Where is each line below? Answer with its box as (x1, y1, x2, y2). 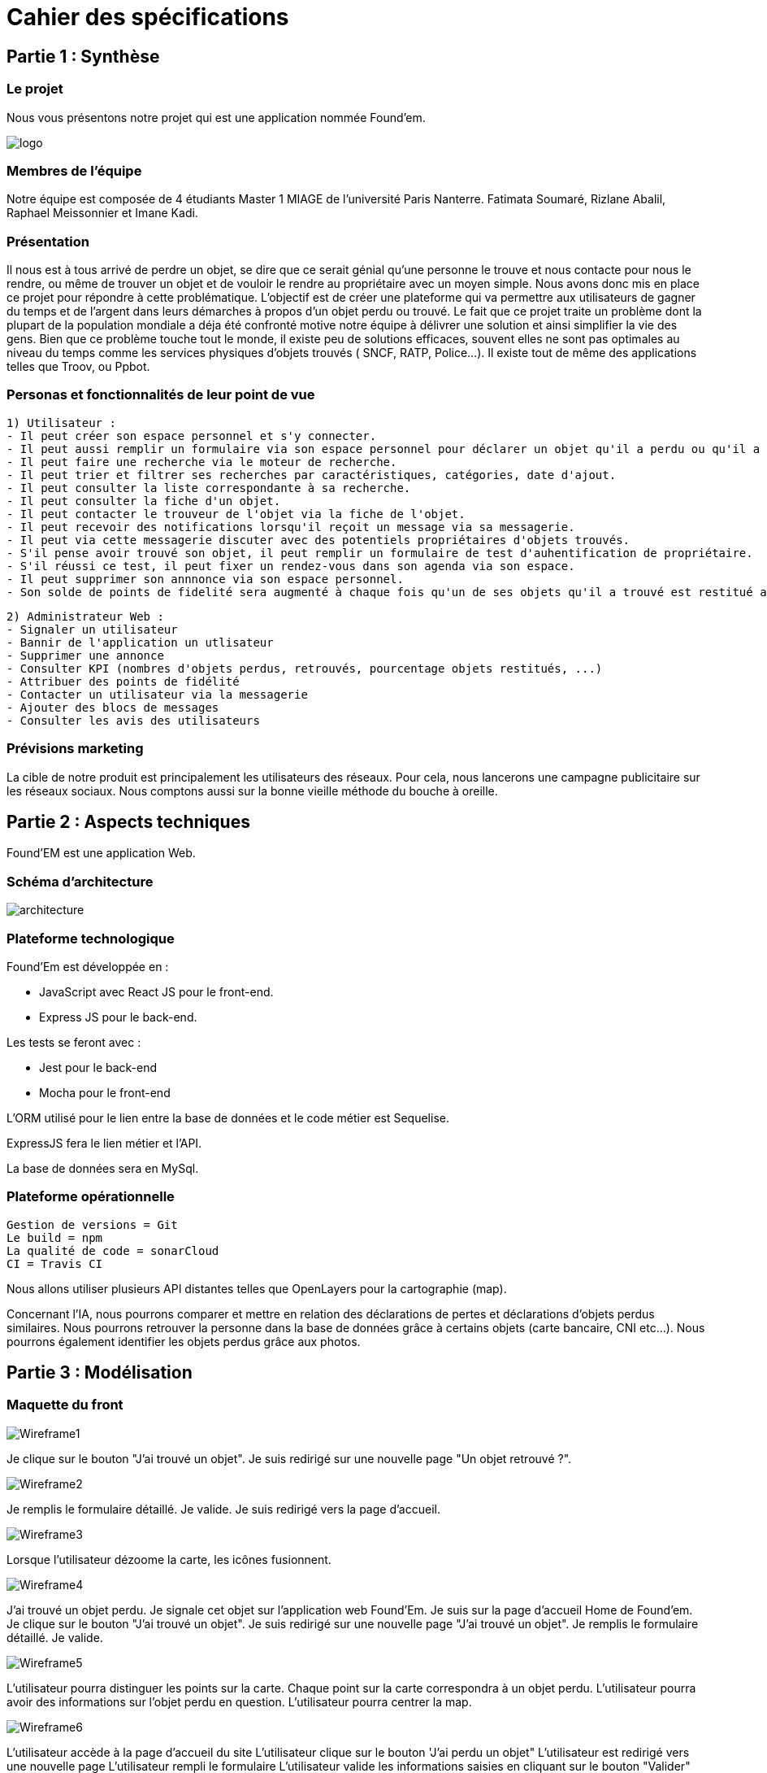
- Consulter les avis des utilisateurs (6, 713, 260, 727)
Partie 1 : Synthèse (6, 46, 160, 67)
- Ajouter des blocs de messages (6, 700, 219, 714)
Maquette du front (6, 1396, 123, 1414)
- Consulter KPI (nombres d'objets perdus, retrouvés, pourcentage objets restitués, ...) (6, 661, 603, 675)
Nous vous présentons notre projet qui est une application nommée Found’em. (6, 110, 426, 124)
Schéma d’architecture (6, 873, 154, 890)
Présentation (6, 233, 89, 250)
